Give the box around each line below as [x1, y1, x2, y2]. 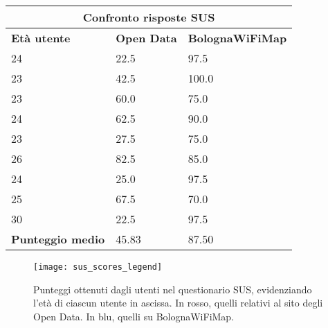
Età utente [11, 30, 71, 46]
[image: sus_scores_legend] [33, 262, 163, 272]
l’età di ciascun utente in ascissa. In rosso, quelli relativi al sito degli [33, 295, 323, 310]
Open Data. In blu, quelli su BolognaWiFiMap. [33, 309, 235, 323]
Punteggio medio [11, 231, 105, 247]
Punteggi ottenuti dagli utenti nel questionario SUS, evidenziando [33, 282, 312, 296]
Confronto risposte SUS [82, 9, 215, 25]
